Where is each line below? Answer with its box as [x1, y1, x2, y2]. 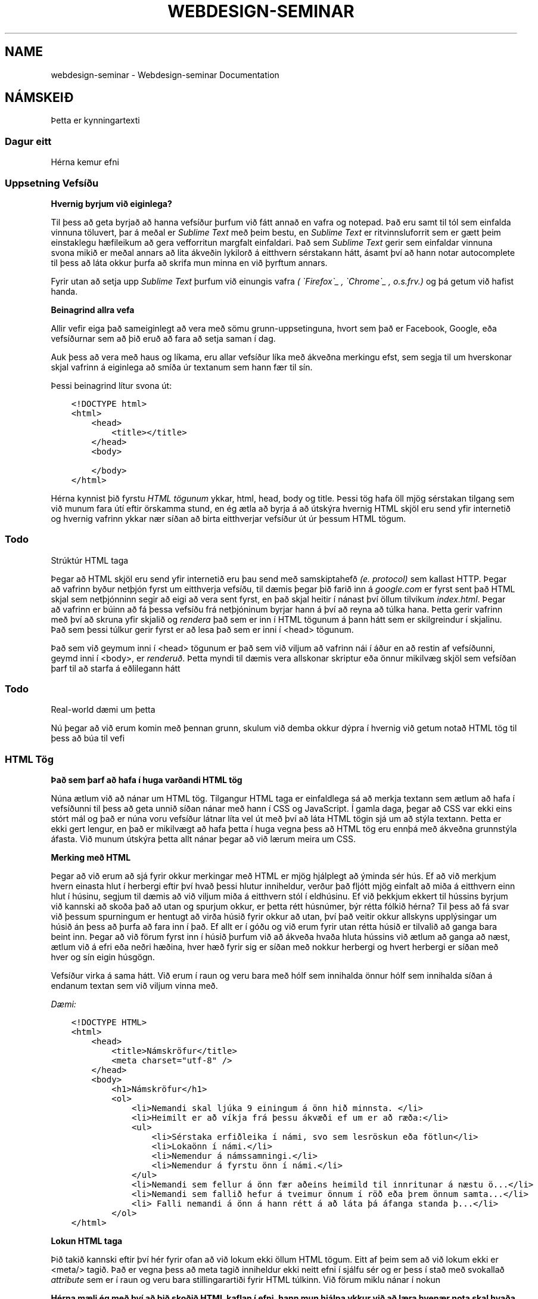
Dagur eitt [5, 135, 52, 147]
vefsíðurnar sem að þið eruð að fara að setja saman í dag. [51, 333, 276, 344]
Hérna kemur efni [51, 157, 119, 168]
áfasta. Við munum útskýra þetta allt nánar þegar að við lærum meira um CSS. [51, 834, 356, 845]
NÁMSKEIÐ [5, 90, 74, 106]
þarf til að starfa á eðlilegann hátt [51, 663, 181, 673]
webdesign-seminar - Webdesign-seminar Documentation [51, 69, 279, 80]
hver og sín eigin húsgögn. [51, 952, 155, 963]
